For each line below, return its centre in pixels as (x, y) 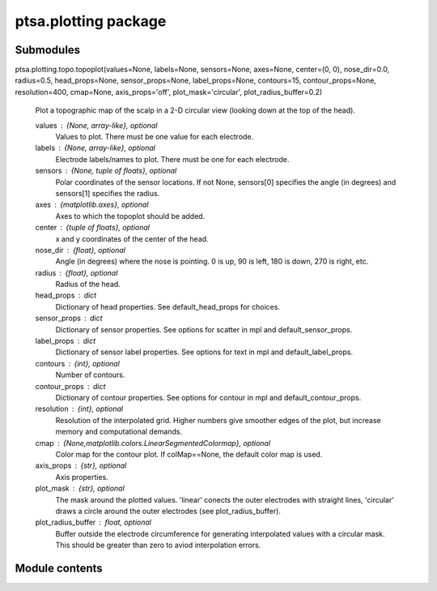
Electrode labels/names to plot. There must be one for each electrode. (172, 159)
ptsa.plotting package (91, 21)
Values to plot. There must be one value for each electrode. (155, 137)
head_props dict (66, 295)
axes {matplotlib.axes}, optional (92, 205)
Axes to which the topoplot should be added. (130, 216)
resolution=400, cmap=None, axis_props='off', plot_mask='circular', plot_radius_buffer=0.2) (169, 92)
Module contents (59, 568)
